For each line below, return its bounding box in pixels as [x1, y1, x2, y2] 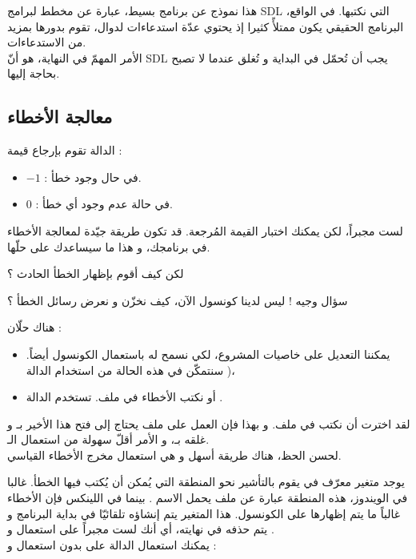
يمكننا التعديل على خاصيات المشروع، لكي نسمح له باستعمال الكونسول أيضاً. [26, 345, 390, 362]
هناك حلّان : [7, 319, 62, 336]
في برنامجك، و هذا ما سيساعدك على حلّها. [7, 238, 210, 255]
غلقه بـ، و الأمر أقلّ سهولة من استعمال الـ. [7, 431, 210, 448]
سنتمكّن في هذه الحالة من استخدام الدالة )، [26, 361, 235, 378]
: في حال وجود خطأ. [44, 168, 142, 185]
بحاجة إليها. [7, 65, 60, 82]
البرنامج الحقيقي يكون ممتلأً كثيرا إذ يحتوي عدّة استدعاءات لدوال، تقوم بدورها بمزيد [7, 18, 404, 34]
